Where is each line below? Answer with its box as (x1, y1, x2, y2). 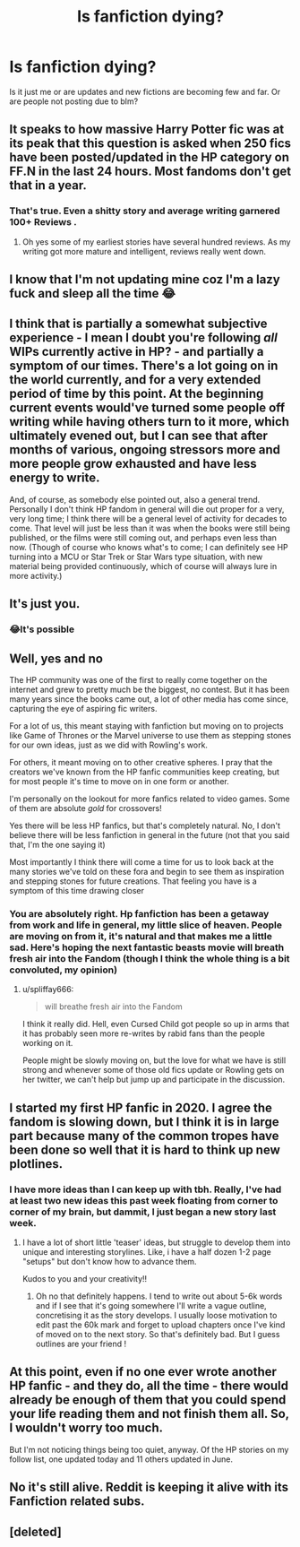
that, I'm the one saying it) (9, 839, 106, 850)
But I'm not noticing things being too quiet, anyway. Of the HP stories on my (9, 1444, 289, 1455)
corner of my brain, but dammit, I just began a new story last (9, 1206, 277, 1218)
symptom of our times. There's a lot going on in (9, 359, 279, 374)
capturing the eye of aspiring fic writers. (9, 703, 158, 713)
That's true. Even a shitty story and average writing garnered (9, 204, 280, 217)
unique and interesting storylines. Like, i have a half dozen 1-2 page (21, 1246, 271, 1257)
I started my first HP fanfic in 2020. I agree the (9, 1100, 273, 1115)
